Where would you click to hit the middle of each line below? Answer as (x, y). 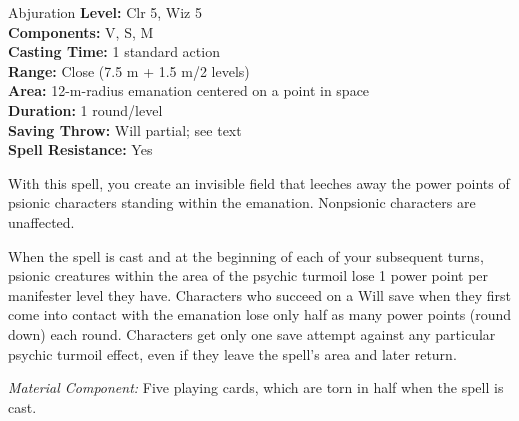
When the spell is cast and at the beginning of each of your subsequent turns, (246, 255)
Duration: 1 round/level (85, 109)
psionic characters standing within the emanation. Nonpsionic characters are (242, 202)
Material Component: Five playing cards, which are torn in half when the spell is (256, 387)
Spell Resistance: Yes (80, 149)
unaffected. (41, 221)
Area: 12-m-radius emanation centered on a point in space (189, 90)
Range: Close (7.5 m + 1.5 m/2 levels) (129, 70)
